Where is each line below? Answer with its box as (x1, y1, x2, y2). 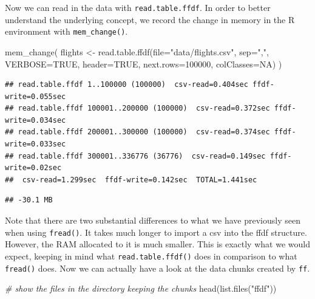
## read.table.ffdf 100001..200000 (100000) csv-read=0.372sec (5, 104, 270, 113)
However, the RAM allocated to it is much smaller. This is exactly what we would (5, 238, 310, 250)
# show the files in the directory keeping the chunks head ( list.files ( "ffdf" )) (5, 282, 277, 295)
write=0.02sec (5, 163, 62, 173)
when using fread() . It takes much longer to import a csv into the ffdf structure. (5, 225, 307, 238)
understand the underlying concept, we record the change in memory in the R (5, 13, 295, 26)
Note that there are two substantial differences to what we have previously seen (5, 214, 300, 227)
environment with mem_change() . (5, 25, 128, 38)
